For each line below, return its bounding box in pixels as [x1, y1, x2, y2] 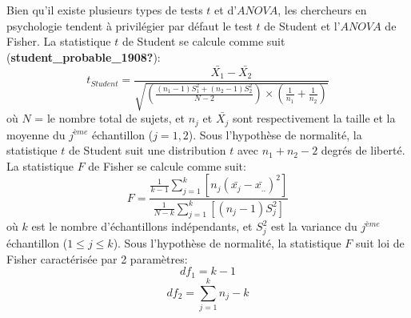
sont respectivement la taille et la [232, 110, 396, 127]
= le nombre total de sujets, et [34, 110, 185, 127]
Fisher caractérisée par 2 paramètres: [6, 250, 188, 267]
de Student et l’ [264, 17, 341, 34]
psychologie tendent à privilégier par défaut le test [6, 17, 253, 34]
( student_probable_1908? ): [6, 48, 161, 65]
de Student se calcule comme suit [122, 33, 285, 50]
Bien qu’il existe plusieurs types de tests [6, 2, 203, 18]
